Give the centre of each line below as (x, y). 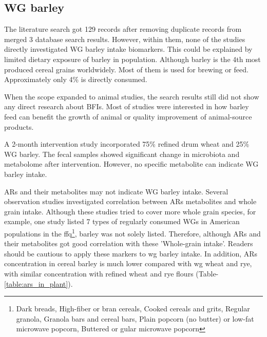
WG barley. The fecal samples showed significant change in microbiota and (122, 154)
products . (19, 126)
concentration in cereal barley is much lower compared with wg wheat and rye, (128, 263)
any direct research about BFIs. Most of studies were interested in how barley (127, 106)
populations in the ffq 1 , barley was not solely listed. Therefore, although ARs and (132, 232)
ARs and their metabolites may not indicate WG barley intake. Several (116, 191)
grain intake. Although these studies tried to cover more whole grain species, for (130, 211)
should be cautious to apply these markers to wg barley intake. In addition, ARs (131, 253)
